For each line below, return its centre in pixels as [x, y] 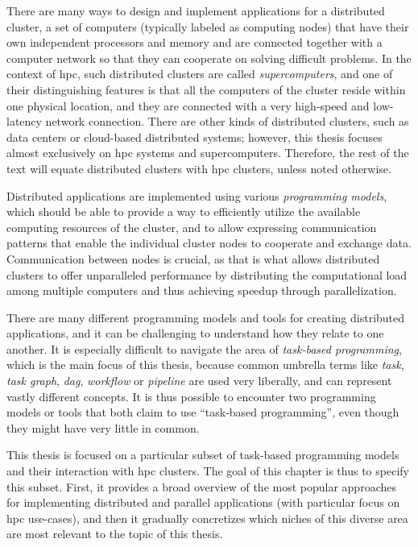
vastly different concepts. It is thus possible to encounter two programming [191, 396]
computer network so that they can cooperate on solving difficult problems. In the [209, 58]
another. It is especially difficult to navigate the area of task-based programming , [204, 348]
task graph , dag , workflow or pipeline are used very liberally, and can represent [199, 381]
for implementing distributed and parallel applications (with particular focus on [203, 502]
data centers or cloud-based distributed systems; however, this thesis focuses [195, 137]
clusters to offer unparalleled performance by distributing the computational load [207, 274]
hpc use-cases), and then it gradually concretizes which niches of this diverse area [207, 518]
